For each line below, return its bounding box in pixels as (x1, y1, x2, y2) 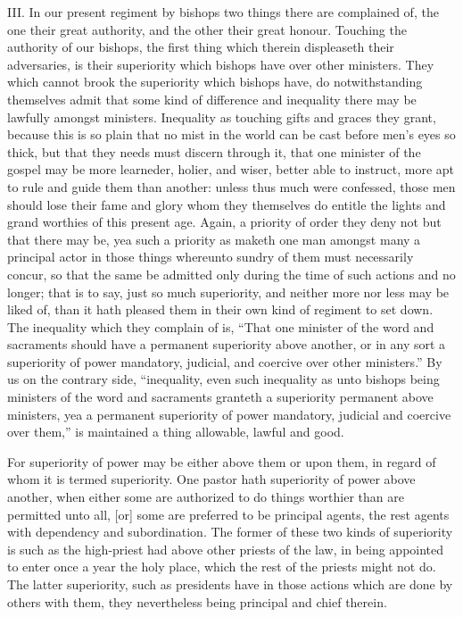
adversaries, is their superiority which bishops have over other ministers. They (7, 54, 434, 73)
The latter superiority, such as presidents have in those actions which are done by (7, 575, 453, 593)
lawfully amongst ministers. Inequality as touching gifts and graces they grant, (7, 107, 436, 126)
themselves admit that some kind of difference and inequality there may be (7, 89, 417, 108)
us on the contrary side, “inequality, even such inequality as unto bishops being (7, 370, 440, 388)
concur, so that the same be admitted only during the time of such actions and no (7, 264, 456, 283)
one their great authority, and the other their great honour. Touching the (7, 20, 407, 38)
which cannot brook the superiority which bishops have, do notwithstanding (7, 72, 423, 91)
